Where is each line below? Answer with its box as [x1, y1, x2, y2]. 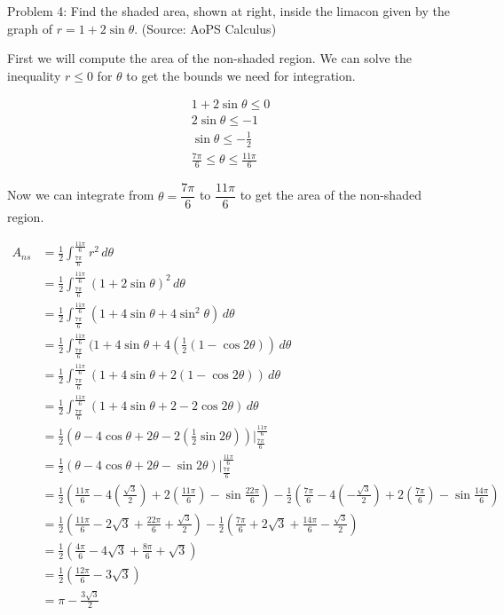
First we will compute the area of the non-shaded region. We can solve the [7, 49, 412, 67]
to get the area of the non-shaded [240, 185, 421, 204]
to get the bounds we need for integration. [126, 66, 356, 84]
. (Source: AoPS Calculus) [134, 19, 277, 37]
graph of [7, 19, 53, 37]
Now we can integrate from [7, 185, 154, 204]
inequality [7, 66, 61, 84]
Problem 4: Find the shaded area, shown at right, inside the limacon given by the [7, 2, 450, 20]
